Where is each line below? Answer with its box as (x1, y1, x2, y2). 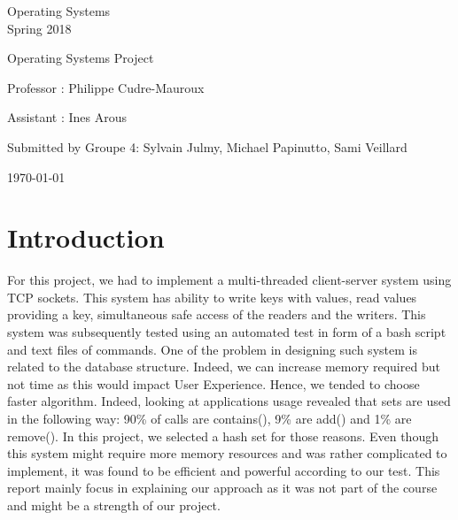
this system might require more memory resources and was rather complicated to (7, 444, 447, 463)
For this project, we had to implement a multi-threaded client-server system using (7, 271, 452, 289)
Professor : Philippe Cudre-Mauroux (7, 78, 205, 96)
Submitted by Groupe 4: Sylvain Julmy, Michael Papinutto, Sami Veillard (7, 137, 408, 156)
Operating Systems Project (7, 49, 154, 67)
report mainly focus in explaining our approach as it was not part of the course (7, 478, 438, 497)
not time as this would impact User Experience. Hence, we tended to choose (7, 374, 420, 393)
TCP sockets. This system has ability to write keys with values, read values (7, 287, 417, 306)
